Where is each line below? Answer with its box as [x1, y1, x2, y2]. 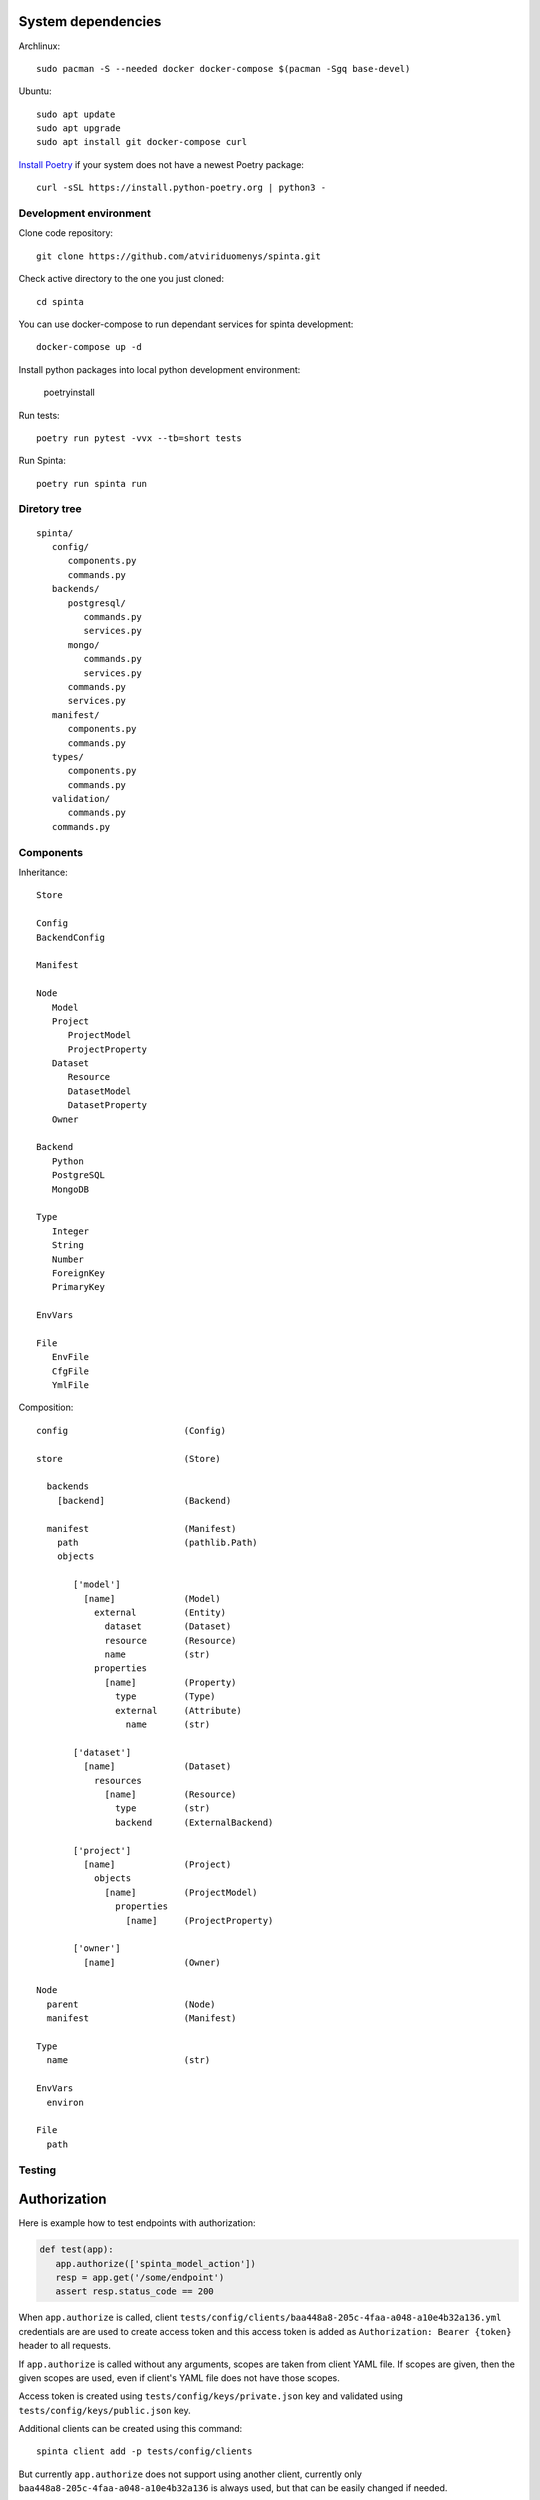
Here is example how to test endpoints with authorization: [18, 2217, 256, 2229]
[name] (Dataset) [83, 1761, 232, 1772]
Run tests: [18, 409, 60, 421]
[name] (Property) [104, 1676, 237, 1688]
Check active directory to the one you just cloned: [18, 273, 225, 285]
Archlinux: [18, 40, 60, 52]
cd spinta [36, 296, 84, 307]
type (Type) [115, 1691, 216, 1702]
